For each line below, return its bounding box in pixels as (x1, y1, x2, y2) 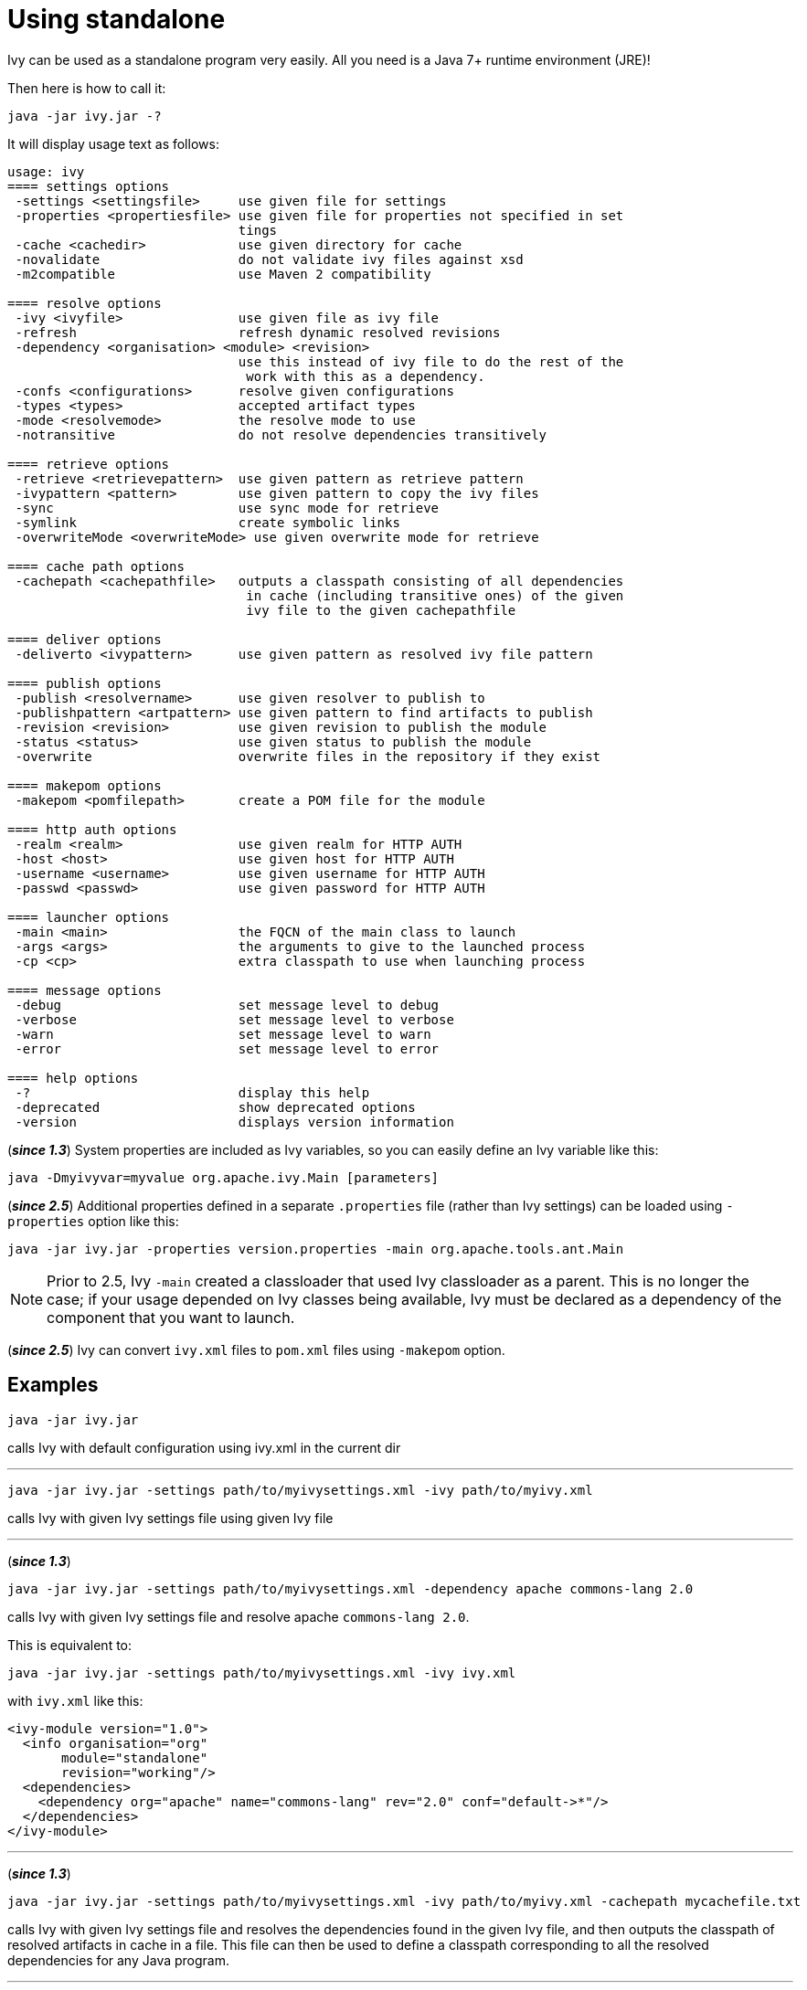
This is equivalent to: (7, 1636, 133, 1653)
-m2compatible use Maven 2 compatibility (15, 266, 431, 281)
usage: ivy (7, 164, 85, 179)
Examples (7, 1373, 99, 1397)
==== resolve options (7, 295, 162, 311)
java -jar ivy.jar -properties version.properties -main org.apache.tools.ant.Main (7, 1241, 624, 1256)
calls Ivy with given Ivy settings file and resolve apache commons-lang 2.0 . (7, 1608, 470, 1625)
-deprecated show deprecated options (15, 1099, 416, 1115)
